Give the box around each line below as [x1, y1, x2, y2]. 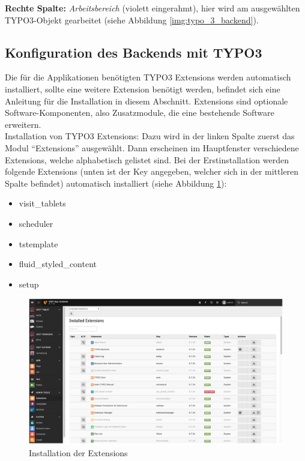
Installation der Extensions [29, 447, 128, 459]
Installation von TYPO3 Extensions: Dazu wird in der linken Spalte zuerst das [5, 130, 295, 142]
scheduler [19, 217, 53, 229]
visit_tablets [19, 197, 66, 209]
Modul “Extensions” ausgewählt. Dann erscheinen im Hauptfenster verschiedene [5, 141, 299, 154]
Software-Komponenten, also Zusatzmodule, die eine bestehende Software [5, 106, 274, 119]
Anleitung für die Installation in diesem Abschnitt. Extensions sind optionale [5, 94, 288, 107]
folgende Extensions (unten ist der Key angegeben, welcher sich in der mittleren [5, 165, 299, 178]
